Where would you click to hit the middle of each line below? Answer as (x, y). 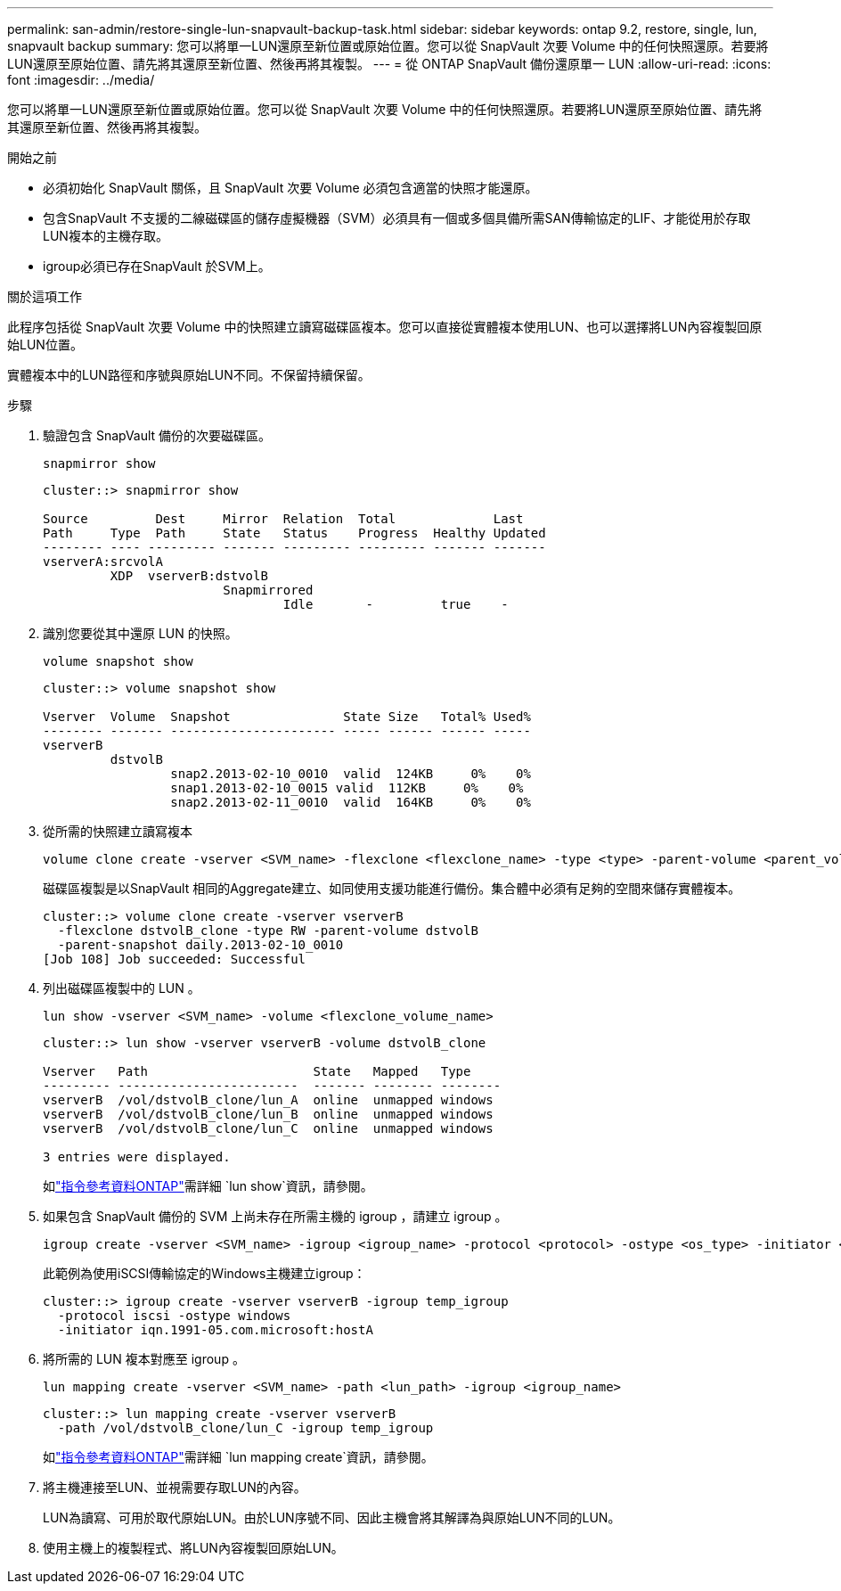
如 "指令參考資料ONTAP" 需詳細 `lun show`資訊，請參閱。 (208, 1186)
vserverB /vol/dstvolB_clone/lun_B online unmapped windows (268, 1114)
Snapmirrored (268, 590)
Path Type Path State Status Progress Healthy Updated (294, 533)
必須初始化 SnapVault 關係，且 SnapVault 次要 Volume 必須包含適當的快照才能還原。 (290, 188)
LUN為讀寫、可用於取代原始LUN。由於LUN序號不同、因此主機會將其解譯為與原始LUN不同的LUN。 (332, 1517)
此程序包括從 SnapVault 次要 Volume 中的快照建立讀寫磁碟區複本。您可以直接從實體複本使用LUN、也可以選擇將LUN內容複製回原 (385, 327)
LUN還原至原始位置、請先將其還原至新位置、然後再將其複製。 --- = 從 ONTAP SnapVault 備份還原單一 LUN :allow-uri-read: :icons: (389, 64)
